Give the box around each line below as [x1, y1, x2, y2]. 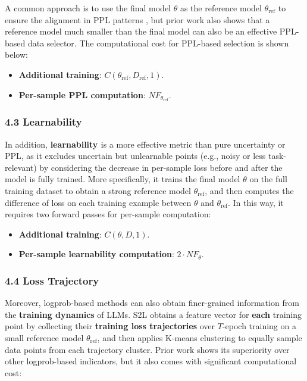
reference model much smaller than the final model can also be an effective [5, 25, 277, 38]
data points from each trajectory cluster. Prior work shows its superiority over [5, 343, 290, 355]
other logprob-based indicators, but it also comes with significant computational [5, 355, 297, 367]
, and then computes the [205, 185, 294, 197]
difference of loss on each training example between [5, 196, 192, 208]
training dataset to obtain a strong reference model [5, 185, 191, 197]
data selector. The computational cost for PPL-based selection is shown [27, 36, 289, 49]
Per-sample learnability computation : [18, 248, 174, 260]
